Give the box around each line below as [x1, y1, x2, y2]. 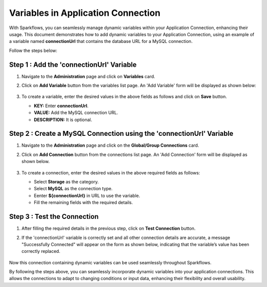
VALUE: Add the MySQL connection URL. [34, 110, 118, 116]
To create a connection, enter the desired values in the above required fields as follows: [21, 169, 200, 175]
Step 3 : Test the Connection [9, 212, 99, 221]
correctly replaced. [21, 248, 60, 254]
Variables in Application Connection [9, 7, 161, 18]
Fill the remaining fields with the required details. [34, 200, 133, 205]
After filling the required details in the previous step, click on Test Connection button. [21, 225, 196, 232]
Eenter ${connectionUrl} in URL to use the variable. [34, 193, 140, 199]
